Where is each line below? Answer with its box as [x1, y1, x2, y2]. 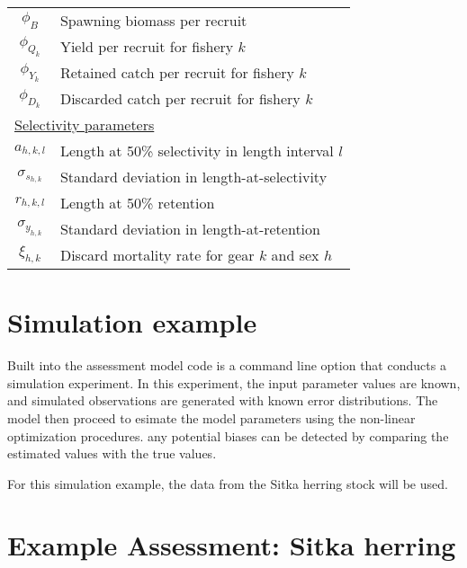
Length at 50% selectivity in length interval [59, 140, 334, 161]
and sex [271, 244, 319, 265]
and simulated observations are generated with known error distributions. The [7, 391, 438, 410]
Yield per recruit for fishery [59, 36, 234, 57]
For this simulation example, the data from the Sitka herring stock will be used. [7, 474, 448, 493]
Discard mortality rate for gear [59, 244, 255, 265]
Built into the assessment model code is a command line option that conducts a [7, 356, 446, 375]
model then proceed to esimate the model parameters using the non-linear [7, 408, 416, 427]
